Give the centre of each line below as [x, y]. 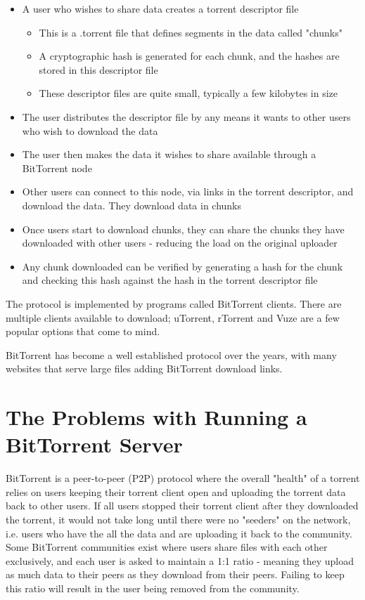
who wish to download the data [90, 130]
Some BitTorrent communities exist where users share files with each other [167, 547]
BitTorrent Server [94, 444]
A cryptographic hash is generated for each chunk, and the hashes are [189, 56]
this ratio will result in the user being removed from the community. [153, 588]
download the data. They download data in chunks [132, 205]
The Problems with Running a [156, 417]
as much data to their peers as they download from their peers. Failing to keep [175, 574]
